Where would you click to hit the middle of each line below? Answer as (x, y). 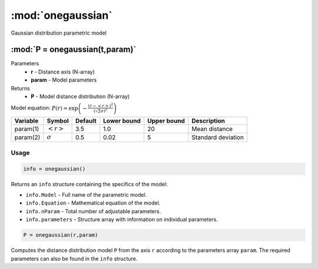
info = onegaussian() (54, 169)
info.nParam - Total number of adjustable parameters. (93, 211)
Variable (26, 120)
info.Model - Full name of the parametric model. (86, 195)
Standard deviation (218, 137)
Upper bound (166, 120)
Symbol (58, 120)
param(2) (27, 137)
